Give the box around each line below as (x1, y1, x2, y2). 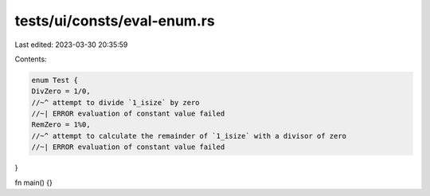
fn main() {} (14, 178, 53, 187)
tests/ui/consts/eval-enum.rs (14, 12, 215, 29)
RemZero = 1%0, (31, 120, 91, 129)
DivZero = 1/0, (31, 87, 91, 96)
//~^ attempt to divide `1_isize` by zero (31, 98, 200, 107)
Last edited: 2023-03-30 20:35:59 (14, 40, 128, 49)
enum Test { (31, 76, 79, 84)
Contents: (14, 54, 47, 64)
